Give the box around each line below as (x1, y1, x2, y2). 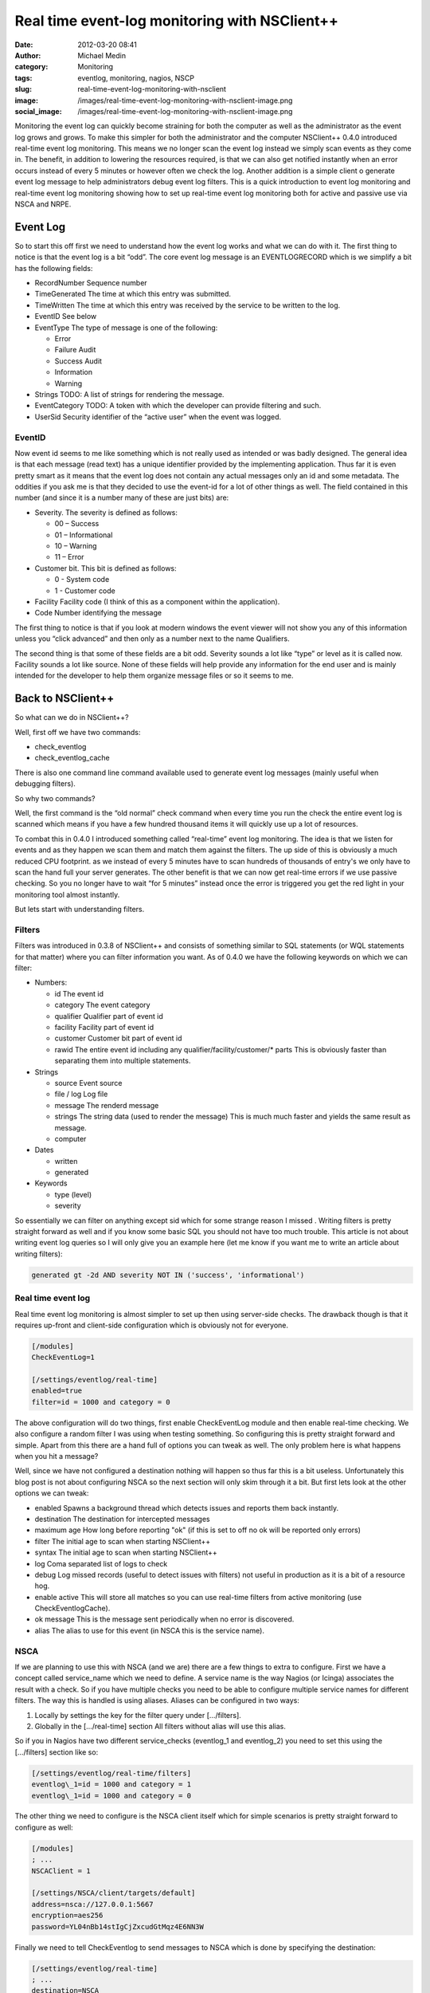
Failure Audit (54, 345, 96, 355)
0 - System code (54, 575, 110, 584)
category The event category (54, 1000, 150, 1010)
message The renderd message (54, 1100, 159, 1110)
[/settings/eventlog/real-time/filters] (31, 1768, 191, 1778)
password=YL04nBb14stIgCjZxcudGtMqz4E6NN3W (31, 1922, 205, 1931)
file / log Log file (54, 1089, 108, 1099)
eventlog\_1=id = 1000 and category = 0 (31, 1791, 191, 1800)
